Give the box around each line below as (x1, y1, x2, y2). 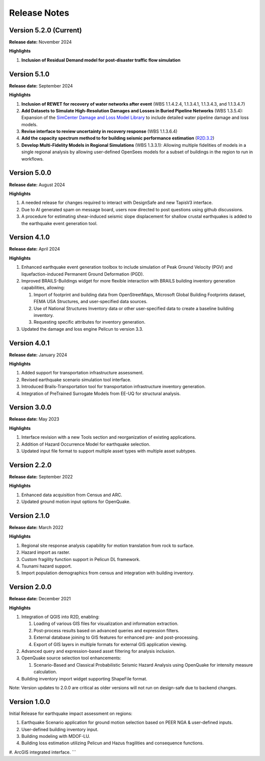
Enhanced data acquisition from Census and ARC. (21, 492, 123, 498)
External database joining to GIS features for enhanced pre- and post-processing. (33, 634, 199, 641)
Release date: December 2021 (9, 596, 71, 602)
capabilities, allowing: (21, 285, 65, 291)
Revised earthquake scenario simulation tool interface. (21, 376, 132, 383)
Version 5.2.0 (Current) (9, 26, 82, 34)
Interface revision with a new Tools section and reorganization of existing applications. (21, 434, 196, 440)
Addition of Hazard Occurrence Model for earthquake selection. (21, 441, 151, 447)
